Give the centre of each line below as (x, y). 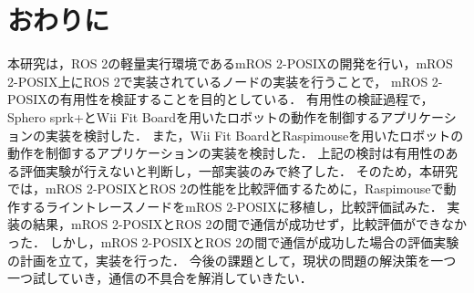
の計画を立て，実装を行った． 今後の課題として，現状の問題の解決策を (219, 260)
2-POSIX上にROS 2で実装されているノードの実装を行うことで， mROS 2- (225, 81)
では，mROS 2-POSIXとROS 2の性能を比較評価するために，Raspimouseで (226, 188)
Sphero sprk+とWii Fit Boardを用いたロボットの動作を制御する (194, 116)
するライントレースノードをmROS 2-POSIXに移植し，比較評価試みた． (231, 206)
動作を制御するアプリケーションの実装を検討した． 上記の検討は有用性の (227, 153)
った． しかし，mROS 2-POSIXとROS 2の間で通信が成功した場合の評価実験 (233, 242)
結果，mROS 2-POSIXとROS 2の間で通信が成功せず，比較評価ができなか (249, 224)
